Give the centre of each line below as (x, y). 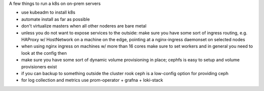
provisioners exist (39, 67)
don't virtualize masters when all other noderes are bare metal (84, 26)
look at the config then (44, 53)
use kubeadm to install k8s (48, 13)
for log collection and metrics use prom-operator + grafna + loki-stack (92, 80)
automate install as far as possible (55, 19)
